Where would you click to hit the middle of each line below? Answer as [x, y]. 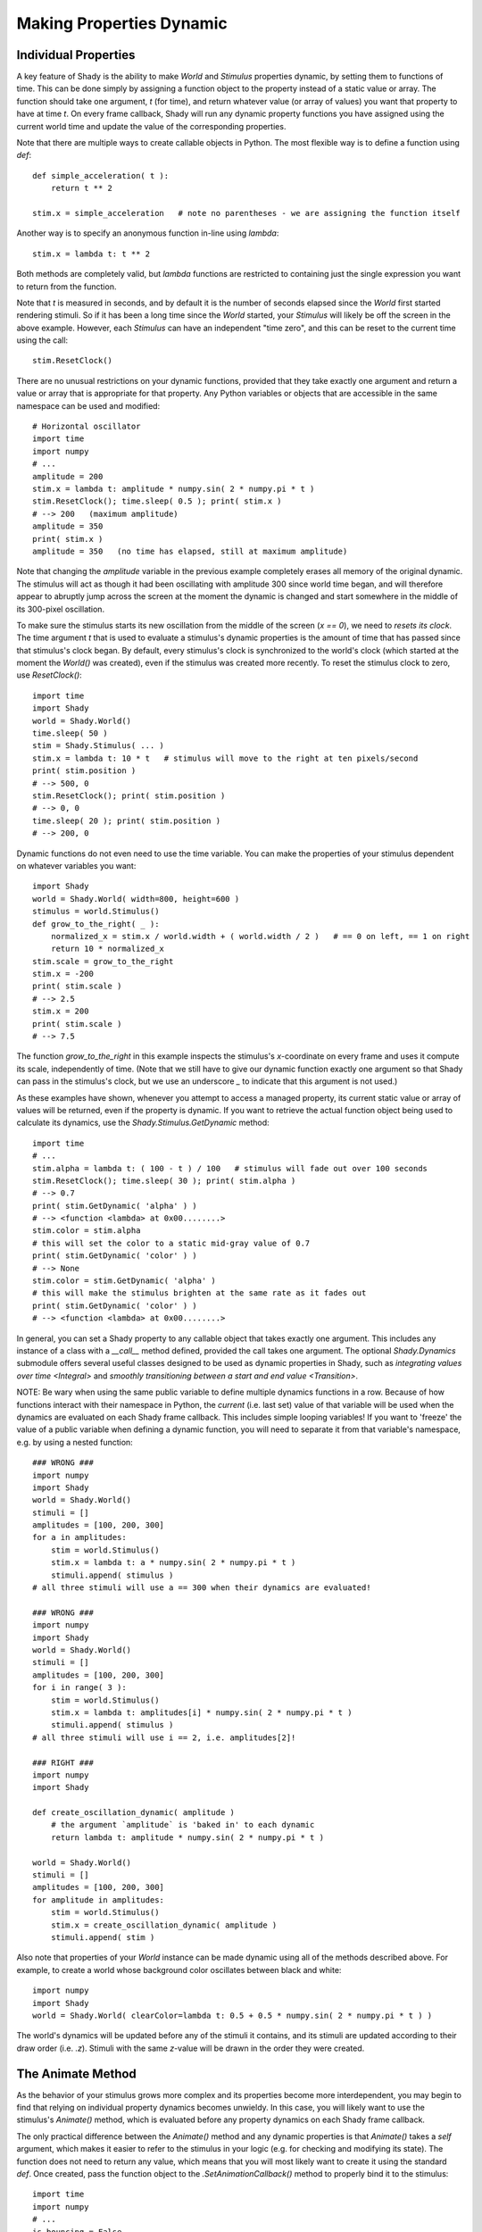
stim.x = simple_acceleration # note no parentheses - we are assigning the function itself [247, 213]
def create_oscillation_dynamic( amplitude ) [134, 1813]
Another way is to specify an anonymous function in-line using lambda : [148, 233]
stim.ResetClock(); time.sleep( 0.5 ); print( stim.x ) [157, 501]
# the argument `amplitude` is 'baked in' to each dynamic [183, 1825]
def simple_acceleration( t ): [101, 175]
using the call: [42, 340]
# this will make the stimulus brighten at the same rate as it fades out [199, 1293]
